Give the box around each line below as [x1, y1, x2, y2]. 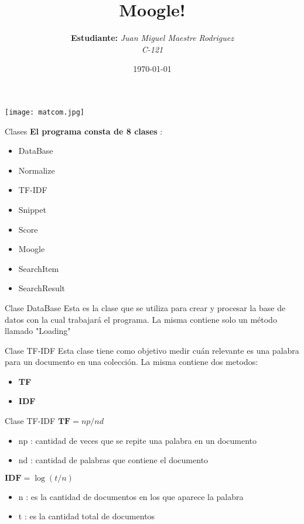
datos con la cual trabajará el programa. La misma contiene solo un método [5, 313, 277, 325]
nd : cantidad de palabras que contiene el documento [18, 454, 209, 466]
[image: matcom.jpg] [5, 108, 85, 116]
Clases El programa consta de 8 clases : [5, 125, 163, 137]
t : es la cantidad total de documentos [18, 510, 155, 522]
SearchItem [18, 262, 59, 274]
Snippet [18, 203, 46, 215]
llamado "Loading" [5, 325, 71, 337]
